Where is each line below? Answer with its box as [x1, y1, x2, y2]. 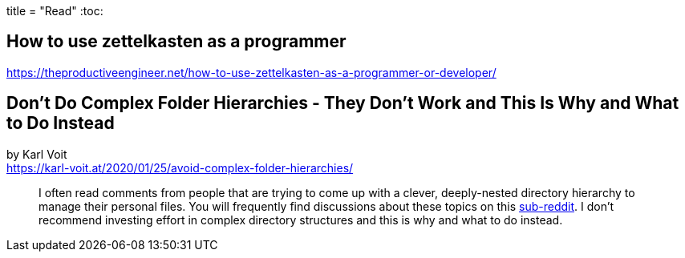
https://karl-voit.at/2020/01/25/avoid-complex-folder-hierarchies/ [6, 160, 354, 175]
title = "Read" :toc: [6, 4, 103, 18]
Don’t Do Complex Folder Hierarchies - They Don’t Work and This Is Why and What [6, 93, 679, 114]
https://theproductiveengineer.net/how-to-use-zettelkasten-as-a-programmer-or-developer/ [6, 65, 497, 79]
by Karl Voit [6, 147, 67, 161]
